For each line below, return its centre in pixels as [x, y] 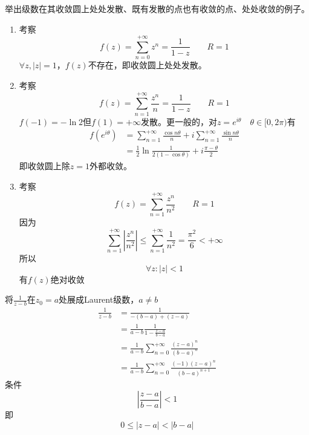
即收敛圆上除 [44, 166]
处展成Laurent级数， [99, 299]
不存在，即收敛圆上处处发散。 [147, 65]
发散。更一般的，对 [179, 121]
